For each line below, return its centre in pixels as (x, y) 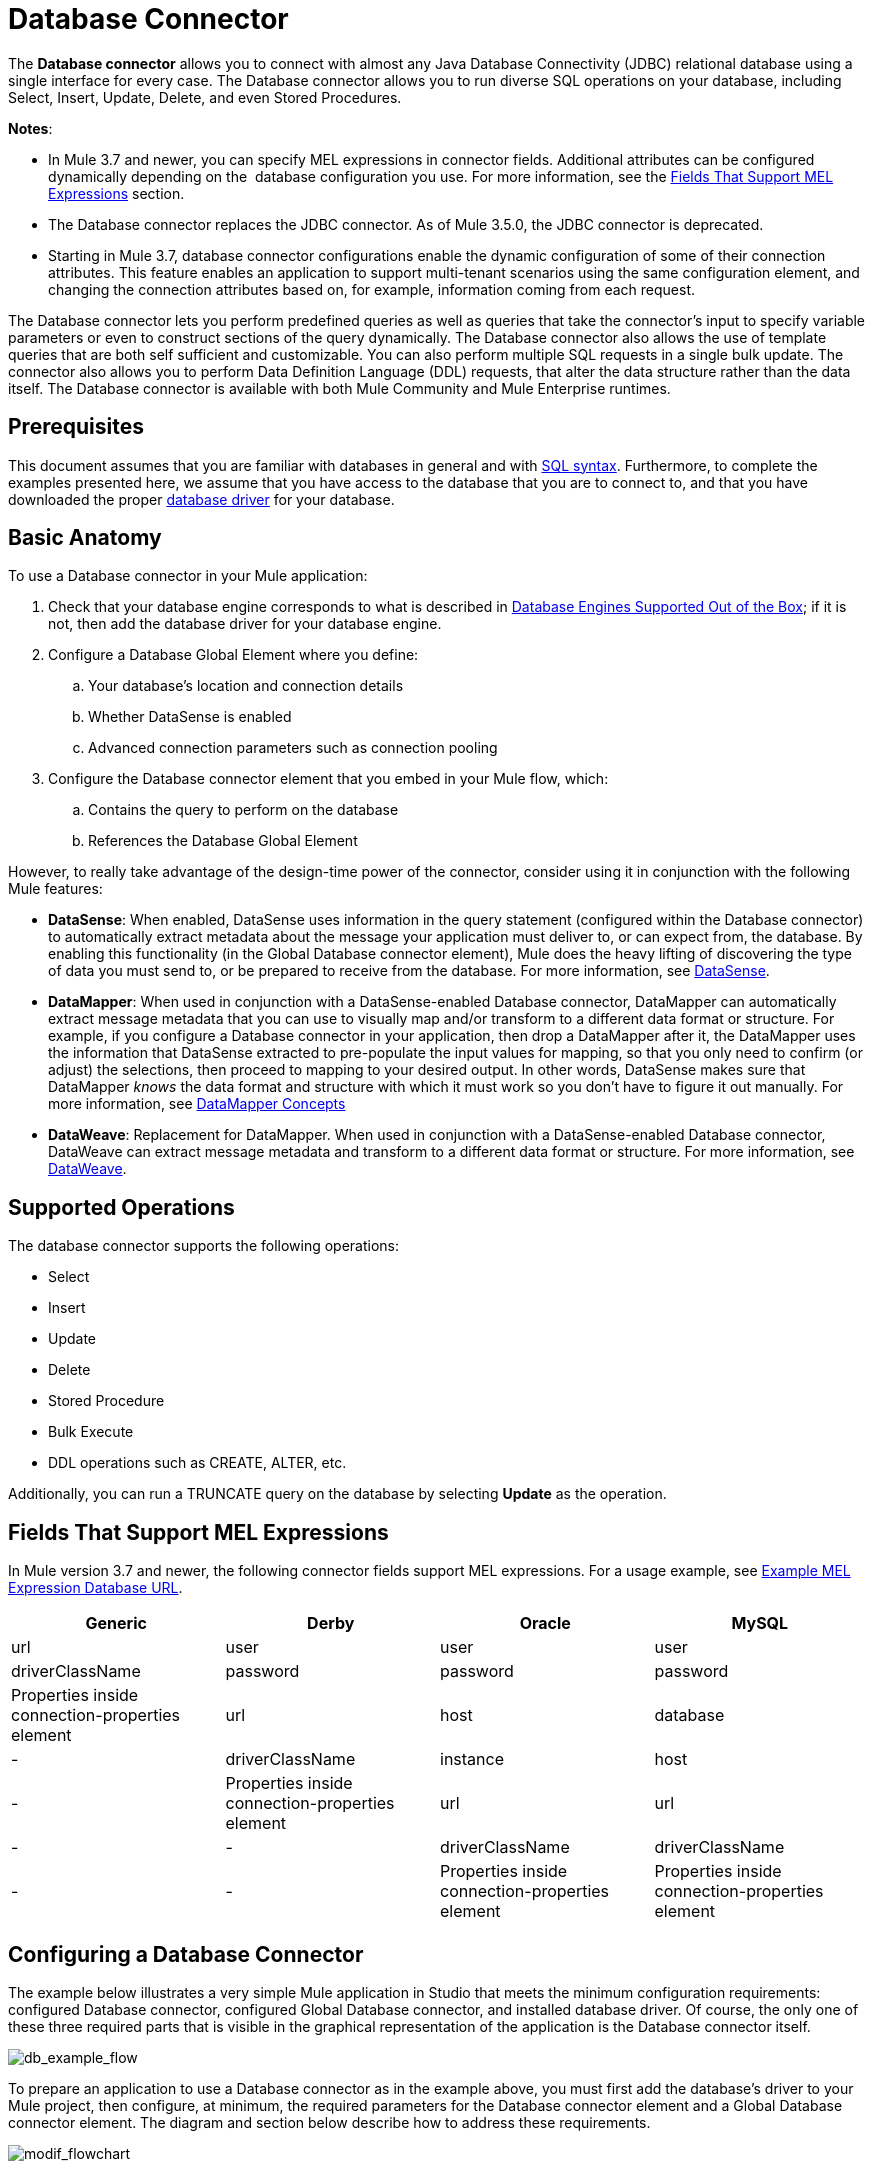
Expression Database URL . (95, 1588)
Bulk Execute (91, 1432)
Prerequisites (76, 427)
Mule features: (55, 889)
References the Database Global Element (223, 841)
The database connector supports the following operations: (204, 1246)
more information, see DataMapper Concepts (197, 1104)
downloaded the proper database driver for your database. (201, 499)
